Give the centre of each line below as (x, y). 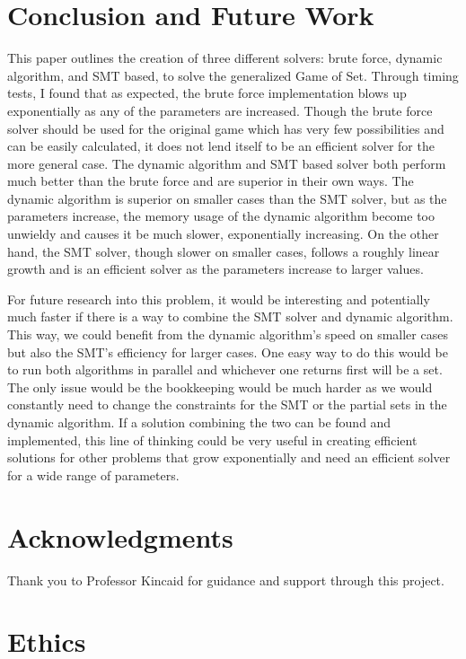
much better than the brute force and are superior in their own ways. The (211, 181)
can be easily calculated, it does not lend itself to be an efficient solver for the (221, 146)
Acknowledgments (120, 536)
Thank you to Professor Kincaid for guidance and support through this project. (226, 580)
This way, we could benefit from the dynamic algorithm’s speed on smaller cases (228, 334)
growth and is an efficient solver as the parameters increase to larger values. (215, 269)
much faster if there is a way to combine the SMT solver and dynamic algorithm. (230, 316)
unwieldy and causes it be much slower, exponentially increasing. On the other (223, 234)
